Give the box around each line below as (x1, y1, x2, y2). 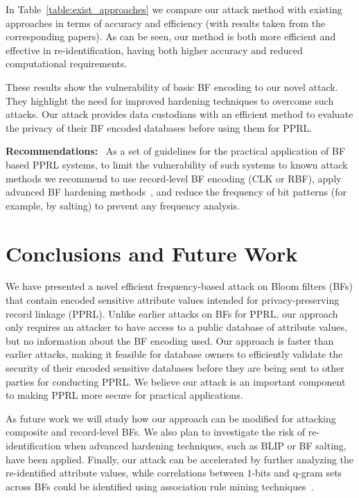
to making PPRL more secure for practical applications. (6, 388, 243, 402)
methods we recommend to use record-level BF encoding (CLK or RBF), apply (6, 171, 342, 185)
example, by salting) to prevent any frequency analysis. (6, 198, 240, 212)
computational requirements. (6, 56, 128, 71)
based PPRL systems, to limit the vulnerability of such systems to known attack (6, 157, 348, 171)
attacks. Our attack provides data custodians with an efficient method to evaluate (6, 107, 353, 121)
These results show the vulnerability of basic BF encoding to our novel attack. (6, 79, 338, 94)
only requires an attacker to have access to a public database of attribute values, (6, 320, 347, 334)
